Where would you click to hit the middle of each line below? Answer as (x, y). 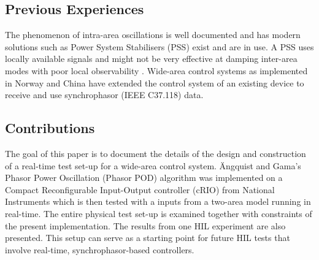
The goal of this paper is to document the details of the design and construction (156, 153)
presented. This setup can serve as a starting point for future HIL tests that (148, 238)
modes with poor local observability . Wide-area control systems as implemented (156, 70)
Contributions (50, 128)
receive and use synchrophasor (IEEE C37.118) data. (104, 95)
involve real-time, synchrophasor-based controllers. (100, 249)
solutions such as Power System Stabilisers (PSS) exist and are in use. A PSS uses (159, 46)
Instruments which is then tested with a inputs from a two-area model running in (158, 201)
